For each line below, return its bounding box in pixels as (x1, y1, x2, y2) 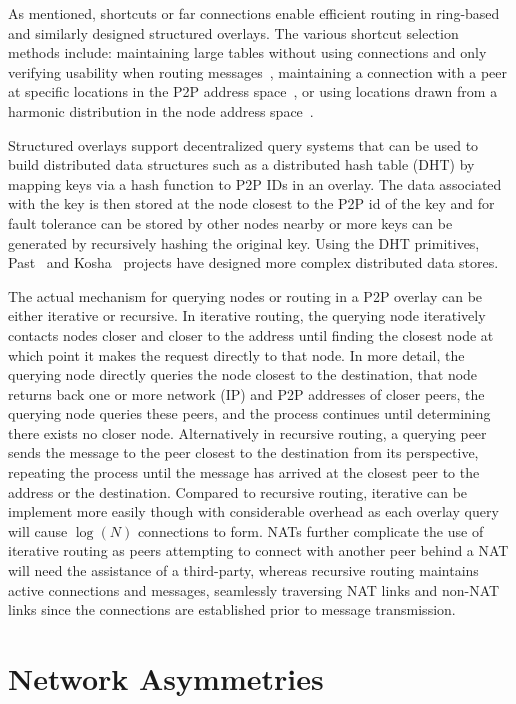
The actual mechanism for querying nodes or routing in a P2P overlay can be (8, 285, 483, 306)
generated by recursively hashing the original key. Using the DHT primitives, (8, 232, 480, 253)
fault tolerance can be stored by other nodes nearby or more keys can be (8, 212, 453, 233)
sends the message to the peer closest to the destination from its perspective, (8, 442, 479, 463)
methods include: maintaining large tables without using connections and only (8, 42, 487, 63)
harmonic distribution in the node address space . (8, 100, 314, 121)
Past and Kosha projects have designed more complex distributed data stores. (8, 252, 499, 273)
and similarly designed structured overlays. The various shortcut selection (8, 22, 459, 43)
